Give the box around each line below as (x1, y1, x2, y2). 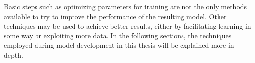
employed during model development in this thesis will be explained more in (4, 40, 234, 50)
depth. (4, 49, 23, 60)
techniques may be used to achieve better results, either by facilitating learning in (4, 21, 251, 31)
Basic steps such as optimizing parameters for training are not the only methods (4, 1, 247, 11)
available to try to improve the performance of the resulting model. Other (4, 11, 227, 21)
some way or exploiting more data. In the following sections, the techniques (4, 30, 232, 40)
